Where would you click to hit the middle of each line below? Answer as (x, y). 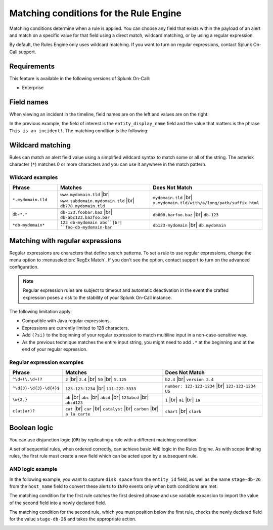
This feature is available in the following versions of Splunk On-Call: (80, 78)
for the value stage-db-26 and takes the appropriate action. (73, 519)
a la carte (78, 414)
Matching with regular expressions (65, 241)
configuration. (24, 267)
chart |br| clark (183, 411)
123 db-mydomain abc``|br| (91, 223)
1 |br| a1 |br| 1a (183, 399)
